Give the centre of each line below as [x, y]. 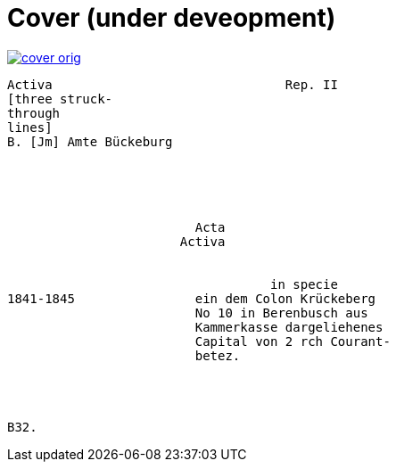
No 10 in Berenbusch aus [281, 313]
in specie [304, 284]
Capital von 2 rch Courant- [293, 341]
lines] [30, 127]
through [34, 113]
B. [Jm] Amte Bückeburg [90, 141]
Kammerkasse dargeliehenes [289, 327]
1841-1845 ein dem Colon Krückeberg [192, 298]
